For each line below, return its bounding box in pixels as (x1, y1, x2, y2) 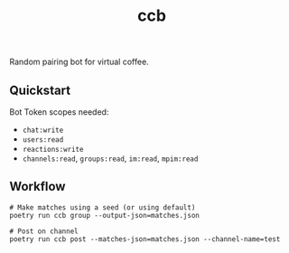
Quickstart (9, 82, 71, 98)
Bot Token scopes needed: (9, 107, 109, 117)
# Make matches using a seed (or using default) (9, 202, 196, 212)
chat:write (22, 126, 64, 135)
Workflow (9, 179, 66, 194)
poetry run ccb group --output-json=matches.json (9, 211, 200, 220)
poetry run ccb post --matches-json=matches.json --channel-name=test (9, 234, 281, 244)
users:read (22, 136, 64, 145)
